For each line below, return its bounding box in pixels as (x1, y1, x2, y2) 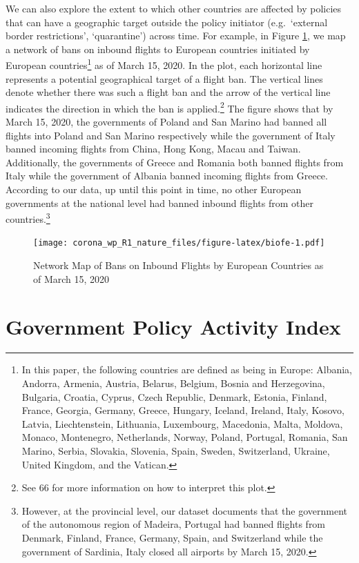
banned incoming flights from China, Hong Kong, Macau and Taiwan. (6, 141, 301, 156)
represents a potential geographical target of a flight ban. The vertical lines (6, 71, 323, 86)
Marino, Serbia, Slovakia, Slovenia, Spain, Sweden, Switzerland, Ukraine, (21, 444, 330, 457)
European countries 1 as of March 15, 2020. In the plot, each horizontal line (6, 56, 322, 72)
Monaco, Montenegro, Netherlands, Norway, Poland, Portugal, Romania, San (21, 430, 348, 444)
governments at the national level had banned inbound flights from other (6, 195, 313, 210)
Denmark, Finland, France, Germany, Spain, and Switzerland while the (21, 530, 323, 544)
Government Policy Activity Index (6, 312, 341, 340)
